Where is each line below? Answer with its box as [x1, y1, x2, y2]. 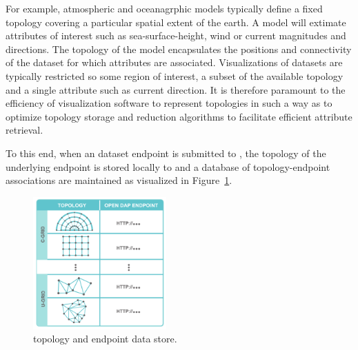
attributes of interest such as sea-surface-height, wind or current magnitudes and [6, 28, 346, 43]
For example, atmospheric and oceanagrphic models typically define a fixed [6, 1, 323, 15]
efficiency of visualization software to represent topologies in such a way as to [6, 96, 332, 110]
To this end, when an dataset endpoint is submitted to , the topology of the [6, 145, 326, 160]
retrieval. [6, 123, 43, 137]
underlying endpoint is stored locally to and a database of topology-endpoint [6, 159, 330, 174]
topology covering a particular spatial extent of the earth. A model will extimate [6, 14, 346, 29]
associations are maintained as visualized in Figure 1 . [6, 173, 232, 187]
